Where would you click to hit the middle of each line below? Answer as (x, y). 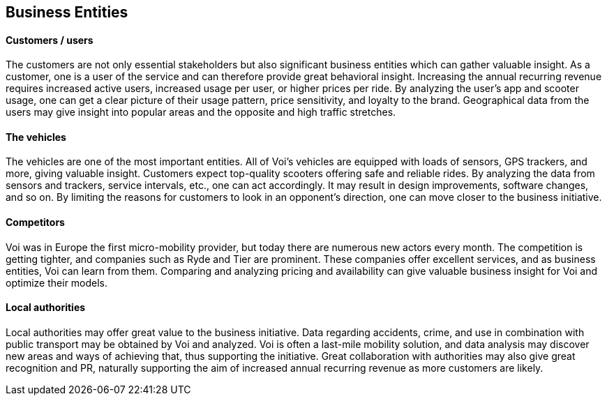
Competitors (35, 222)
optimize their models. (57, 282)
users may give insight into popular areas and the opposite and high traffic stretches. (201, 112)
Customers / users (50, 40)
